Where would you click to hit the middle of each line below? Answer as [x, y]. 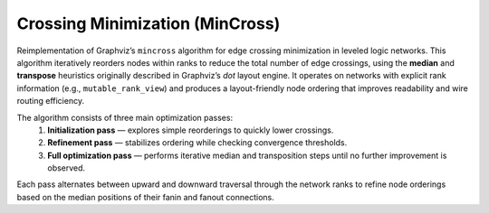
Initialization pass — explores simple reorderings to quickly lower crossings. [191, 130]
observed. [67, 168]
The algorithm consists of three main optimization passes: [125, 117]
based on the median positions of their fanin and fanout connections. [146, 197]
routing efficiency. [51, 101]
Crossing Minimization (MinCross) [149, 23]
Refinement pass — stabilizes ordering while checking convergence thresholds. [197, 143]
